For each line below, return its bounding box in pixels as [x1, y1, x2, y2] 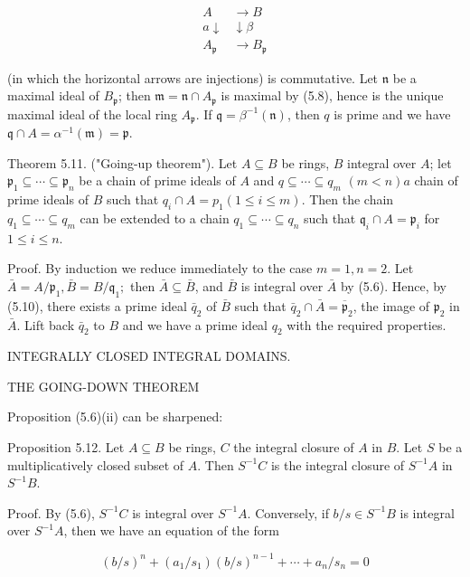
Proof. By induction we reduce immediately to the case [7, 259, 313, 278]
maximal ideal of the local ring [7, 104, 177, 123]
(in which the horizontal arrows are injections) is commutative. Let [7, 68, 379, 87]
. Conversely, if [247, 503, 329, 522]
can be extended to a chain [80, 208, 230, 227]
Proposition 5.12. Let [7, 438, 125, 457]
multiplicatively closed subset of [7, 455, 184, 474]
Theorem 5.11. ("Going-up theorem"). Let [7, 153, 238, 172]
